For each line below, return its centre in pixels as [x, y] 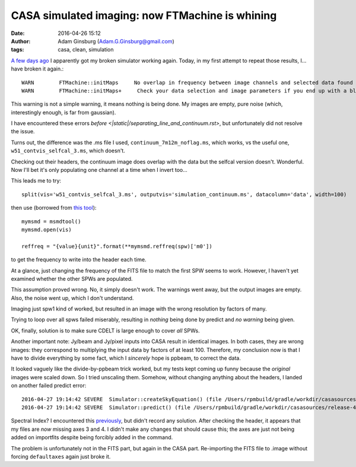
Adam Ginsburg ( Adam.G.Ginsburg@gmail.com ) [116, 41]
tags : [18, 50]
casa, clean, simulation [86, 50]
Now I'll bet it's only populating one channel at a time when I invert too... [99, 170]
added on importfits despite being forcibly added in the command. [92, 437]
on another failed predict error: [49, 386]
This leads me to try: [36, 181]
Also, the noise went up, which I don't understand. [72, 298]
